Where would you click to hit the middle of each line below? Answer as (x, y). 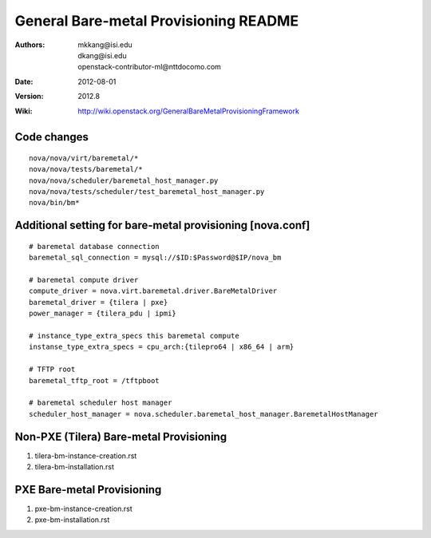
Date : (24, 81)
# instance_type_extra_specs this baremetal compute (134, 336)
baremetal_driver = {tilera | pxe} (99, 302)
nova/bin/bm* (54, 203)
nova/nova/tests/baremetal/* (86, 169)
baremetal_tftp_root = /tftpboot (94, 380)
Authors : (30, 45)
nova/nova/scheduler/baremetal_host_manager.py (124, 180)
